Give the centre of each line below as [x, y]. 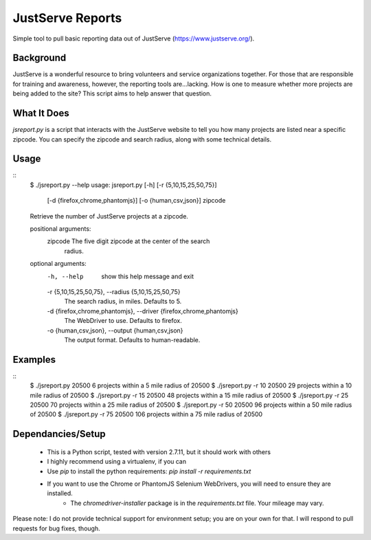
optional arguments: [58, 264]
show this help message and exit [147, 276]
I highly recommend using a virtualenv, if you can [117, 462]
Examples [34, 360]
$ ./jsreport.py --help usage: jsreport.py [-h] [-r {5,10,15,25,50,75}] [123, 185]
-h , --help [65, 276]
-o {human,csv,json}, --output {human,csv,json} [115, 330]
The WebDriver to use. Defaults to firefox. [123, 321]
